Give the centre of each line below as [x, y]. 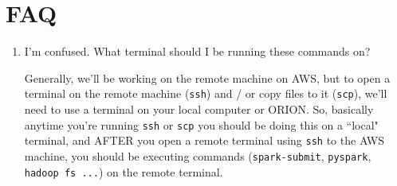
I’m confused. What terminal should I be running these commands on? [197, 51]
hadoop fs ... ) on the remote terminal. [124, 171]
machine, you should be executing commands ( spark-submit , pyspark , [198, 155]
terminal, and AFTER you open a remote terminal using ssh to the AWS [204, 140]
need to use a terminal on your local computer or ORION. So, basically [199, 108]
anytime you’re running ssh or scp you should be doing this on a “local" [201, 124]
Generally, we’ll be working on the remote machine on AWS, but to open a [207, 77]
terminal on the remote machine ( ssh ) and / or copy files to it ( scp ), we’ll [206, 93]
